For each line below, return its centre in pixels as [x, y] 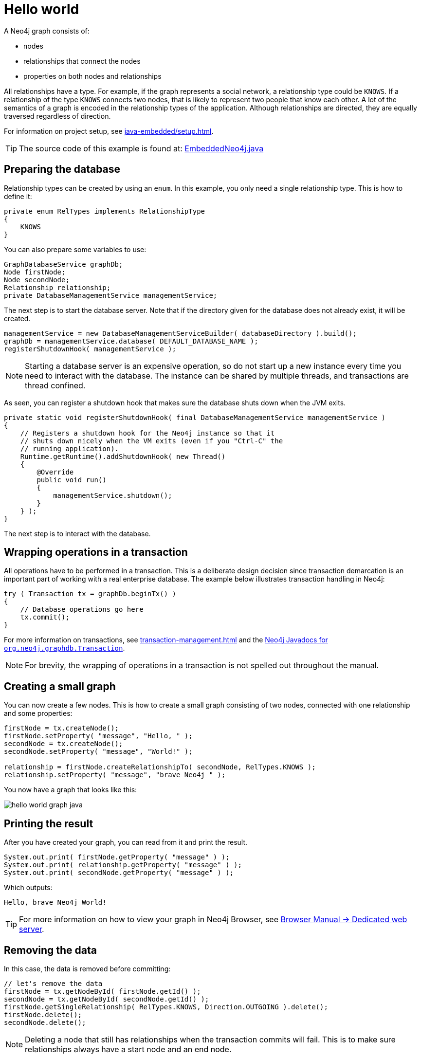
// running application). [70, 448]
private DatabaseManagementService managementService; [111, 295]
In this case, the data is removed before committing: [87, 968]
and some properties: [38, 713]
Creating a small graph [60, 686]
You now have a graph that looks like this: [71, 790]
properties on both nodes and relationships [92, 76]
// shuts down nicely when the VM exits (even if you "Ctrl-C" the [152, 441]
